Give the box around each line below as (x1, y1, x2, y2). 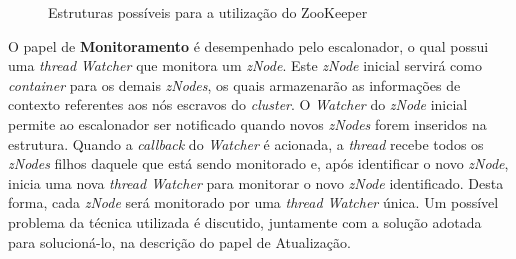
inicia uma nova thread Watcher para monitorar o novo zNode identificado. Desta (8, 172, 504, 193)
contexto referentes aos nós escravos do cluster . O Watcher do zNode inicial (8, 94, 468, 115)
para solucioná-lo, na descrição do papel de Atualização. (8, 231, 351, 252)
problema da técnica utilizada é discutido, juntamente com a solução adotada (8, 211, 482, 232)
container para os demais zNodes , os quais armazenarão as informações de (8, 74, 461, 95)
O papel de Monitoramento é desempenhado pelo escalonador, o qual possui (8, 35, 489, 56)
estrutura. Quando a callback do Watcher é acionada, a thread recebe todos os (8, 133, 484, 154)
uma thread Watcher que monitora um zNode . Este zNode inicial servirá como (8, 55, 482, 76)
